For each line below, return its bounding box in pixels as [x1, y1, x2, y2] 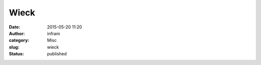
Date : [9, 24, 20, 30]
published [47, 51, 67, 57]
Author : [9, 30, 25, 36]
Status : [9, 51, 24, 57]
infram [47, 30, 60, 36]
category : [9, 38, 29, 43]
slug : [9, 44, 19, 50]
